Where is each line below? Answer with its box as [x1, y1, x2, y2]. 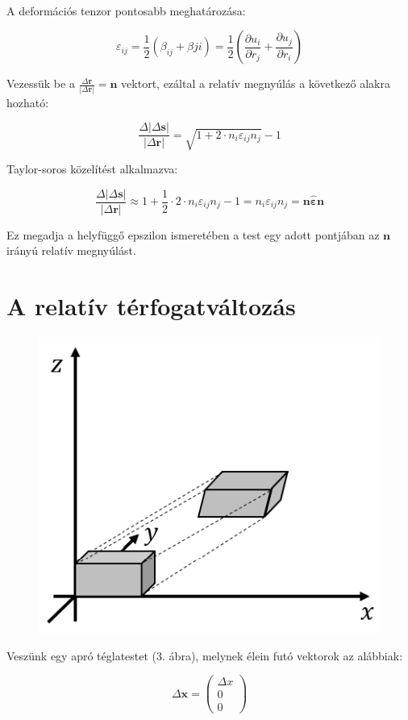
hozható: [6, 94, 49, 110]
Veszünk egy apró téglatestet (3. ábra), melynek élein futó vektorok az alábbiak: [6, 647, 403, 664]
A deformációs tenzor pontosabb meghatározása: [6, 2, 246, 19]
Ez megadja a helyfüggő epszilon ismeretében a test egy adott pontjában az [6, 226, 380, 243]
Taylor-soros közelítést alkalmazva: [6, 160, 178, 177]
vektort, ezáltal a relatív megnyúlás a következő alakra [121, 75, 390, 92]
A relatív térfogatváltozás [6, 289, 296, 322]
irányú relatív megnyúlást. [6, 242, 136, 259]
